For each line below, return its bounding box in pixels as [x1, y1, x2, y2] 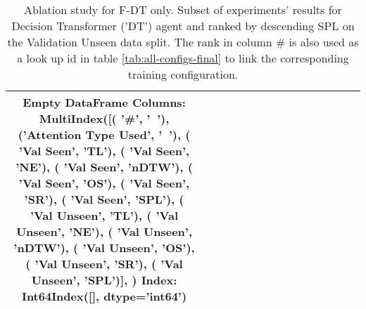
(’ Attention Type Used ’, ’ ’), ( [18, 126, 191, 143]
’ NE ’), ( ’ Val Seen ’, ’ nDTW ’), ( [15, 159, 193, 175]
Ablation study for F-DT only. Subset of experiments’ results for [24, 1, 342, 18]
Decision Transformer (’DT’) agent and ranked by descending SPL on [11, 18, 355, 34]
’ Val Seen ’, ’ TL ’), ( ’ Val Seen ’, [18, 143, 190, 159]
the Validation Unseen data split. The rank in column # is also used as [7, 34, 359, 50]
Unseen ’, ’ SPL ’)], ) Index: [31, 272, 177, 288]
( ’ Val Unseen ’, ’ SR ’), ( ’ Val [25, 256, 183, 272]
